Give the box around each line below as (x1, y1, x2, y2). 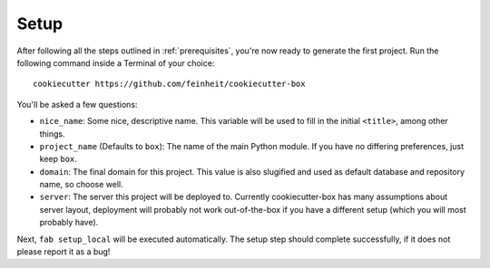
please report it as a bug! (16, 246, 111, 257)
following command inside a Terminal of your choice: (16, 57, 215, 68)
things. (39, 128, 65, 139)
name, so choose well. (39, 179, 123, 190)
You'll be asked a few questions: (16, 99, 138, 110)
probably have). (39, 217, 99, 228)
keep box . (39, 154, 77, 165)
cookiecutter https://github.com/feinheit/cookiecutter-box (33, 79, 306, 90)
